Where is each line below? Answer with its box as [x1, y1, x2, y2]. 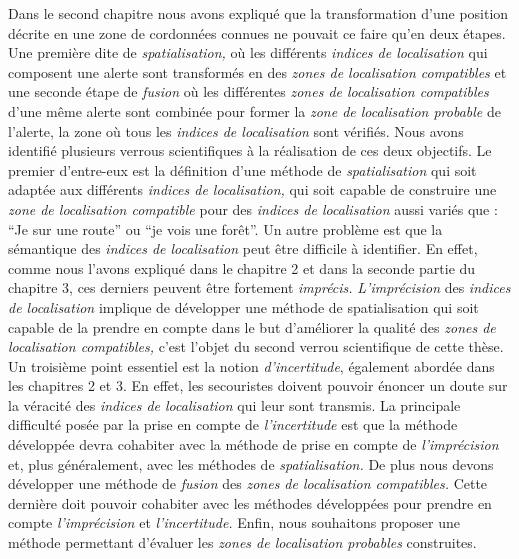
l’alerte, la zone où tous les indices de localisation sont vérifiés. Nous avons [8, 120, 464, 141]
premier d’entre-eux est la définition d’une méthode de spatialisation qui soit [8, 159, 477, 180]
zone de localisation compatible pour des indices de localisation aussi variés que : [8, 198, 498, 219]
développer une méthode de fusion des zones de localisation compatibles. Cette [8, 473, 488, 494]
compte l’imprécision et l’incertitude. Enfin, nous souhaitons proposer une [8, 512, 460, 533]
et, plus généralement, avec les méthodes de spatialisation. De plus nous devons [8, 453, 494, 474]
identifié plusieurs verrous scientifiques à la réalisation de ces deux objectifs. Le [8, 140, 492, 161]
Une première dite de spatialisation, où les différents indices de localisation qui [8, 42, 488, 63]
